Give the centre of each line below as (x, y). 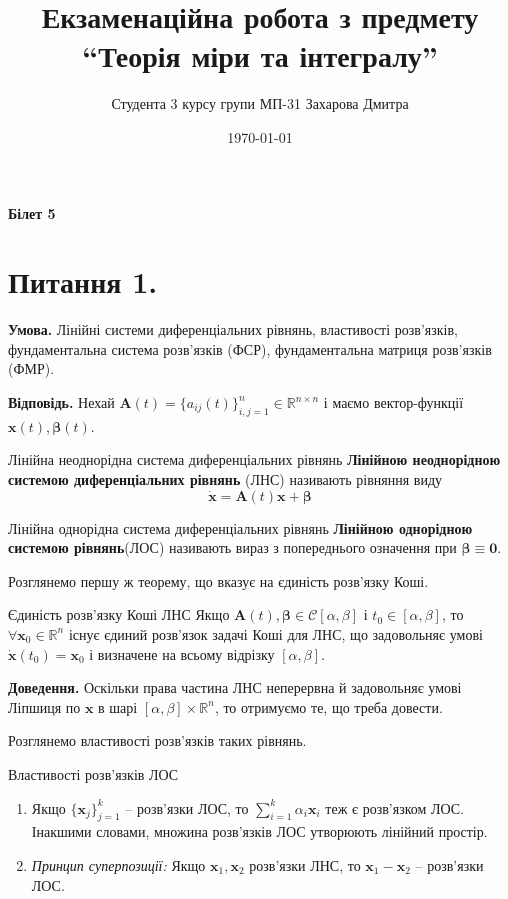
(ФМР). (31, 368)
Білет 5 (32, 212)
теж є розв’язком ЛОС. (395, 807)
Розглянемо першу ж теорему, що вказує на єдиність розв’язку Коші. (218, 580)
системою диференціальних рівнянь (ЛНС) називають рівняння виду (225, 478)
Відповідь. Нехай (61, 402)
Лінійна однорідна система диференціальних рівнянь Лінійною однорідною (240, 527)
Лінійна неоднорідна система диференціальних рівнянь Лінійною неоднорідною (254, 459)
